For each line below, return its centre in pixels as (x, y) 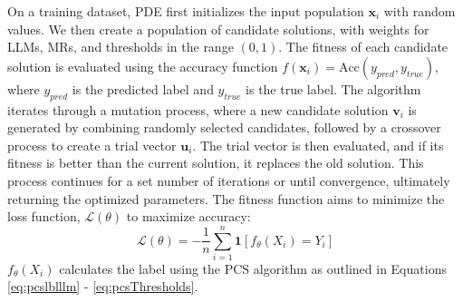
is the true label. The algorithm (333, 88)
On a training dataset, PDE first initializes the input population (186, 11)
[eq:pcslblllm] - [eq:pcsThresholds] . (103, 286)
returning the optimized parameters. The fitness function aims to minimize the (226, 198)
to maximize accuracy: (188, 216)
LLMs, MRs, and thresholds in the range (121, 47)
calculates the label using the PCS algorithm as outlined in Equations (253, 268)
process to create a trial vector (92, 145)
